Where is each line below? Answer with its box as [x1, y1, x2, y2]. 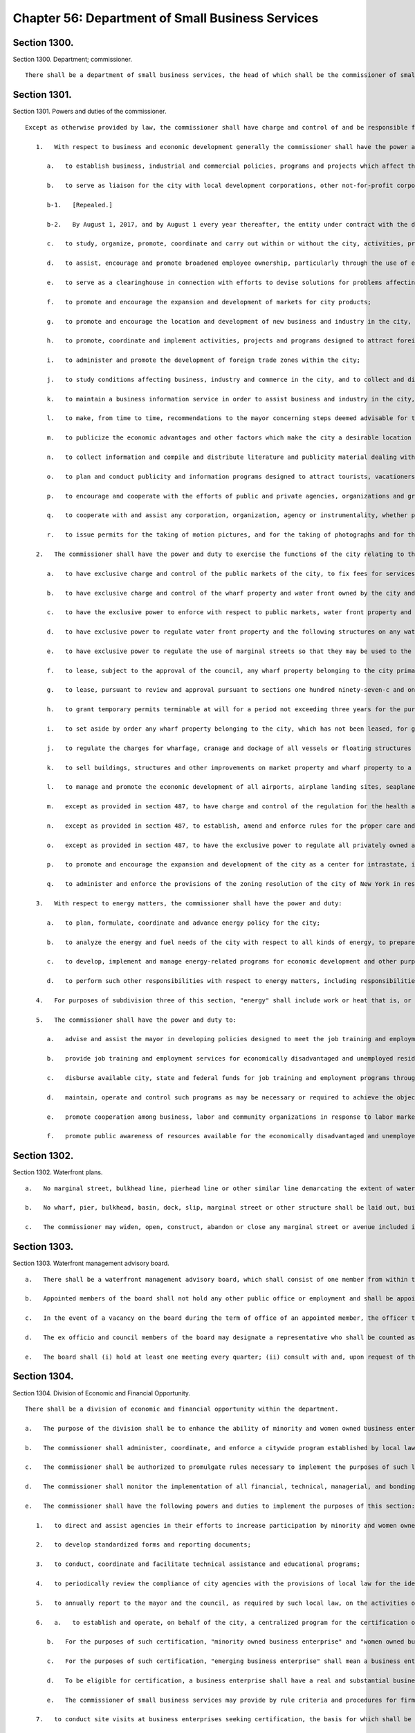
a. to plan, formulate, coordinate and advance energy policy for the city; [46, 918, 321, 927]
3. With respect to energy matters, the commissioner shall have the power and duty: [35, 900, 342, 907]
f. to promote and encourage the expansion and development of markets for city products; [46, 298, 371, 306]
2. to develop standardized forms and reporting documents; [35, 1541, 252, 1549]
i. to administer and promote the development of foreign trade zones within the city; [46, 356, 361, 364]
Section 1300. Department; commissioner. [12, 55, 133, 64]
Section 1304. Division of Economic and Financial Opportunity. [12, 1388, 190, 1397]
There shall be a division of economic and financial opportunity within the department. [25, 1404, 339, 1413]
